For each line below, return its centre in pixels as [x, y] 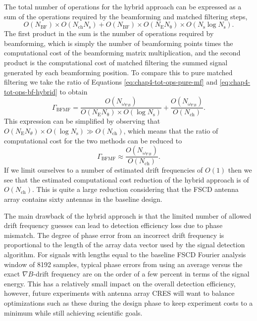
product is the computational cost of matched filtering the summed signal [116, 62]
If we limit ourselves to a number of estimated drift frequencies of [103, 170]
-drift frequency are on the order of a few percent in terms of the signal [141, 274]
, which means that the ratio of [171, 130]
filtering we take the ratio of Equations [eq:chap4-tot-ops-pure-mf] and [111, 82]
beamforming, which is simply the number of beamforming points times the [119, 43]
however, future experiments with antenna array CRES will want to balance [119, 293]
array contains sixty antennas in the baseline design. [83, 199]
